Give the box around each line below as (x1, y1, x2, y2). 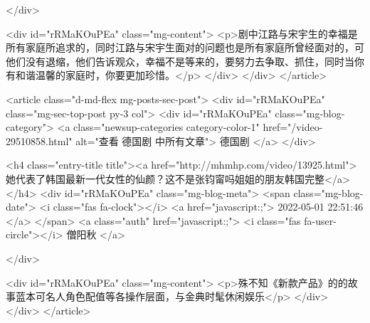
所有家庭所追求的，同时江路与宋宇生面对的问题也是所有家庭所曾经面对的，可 (6, 40, 364, 55)
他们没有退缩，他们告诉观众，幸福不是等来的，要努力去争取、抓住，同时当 (6, 53, 354, 68)
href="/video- (263, 120, 323, 134)
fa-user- (304, 213, 337, 228)
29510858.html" (6, 133, 73, 148)
